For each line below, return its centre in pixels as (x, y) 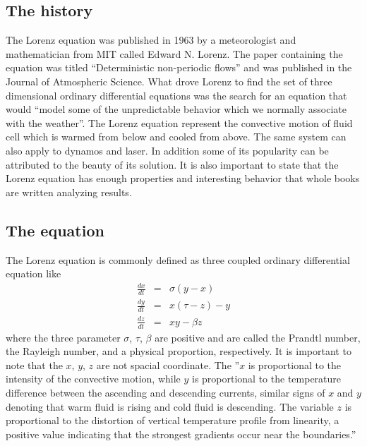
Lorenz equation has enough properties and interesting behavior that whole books (183, 178)
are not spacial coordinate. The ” (168, 364)
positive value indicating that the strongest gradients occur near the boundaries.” (181, 434)
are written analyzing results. (69, 192)
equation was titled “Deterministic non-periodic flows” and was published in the (179, 67)
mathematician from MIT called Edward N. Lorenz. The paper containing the (174, 53)
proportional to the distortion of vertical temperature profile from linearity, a (173, 420)
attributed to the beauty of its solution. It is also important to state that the (172, 164)
